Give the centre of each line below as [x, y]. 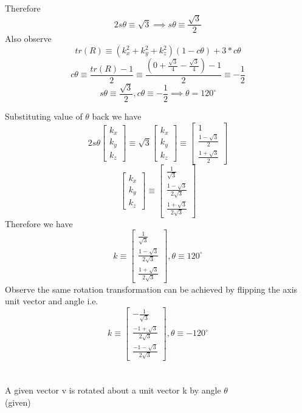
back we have [117, 116]
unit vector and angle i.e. [52, 301]
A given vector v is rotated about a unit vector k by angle [113, 390]
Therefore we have [39, 223]
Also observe [28, 39]
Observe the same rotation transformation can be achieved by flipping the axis [151, 289]
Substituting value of [44, 116]
